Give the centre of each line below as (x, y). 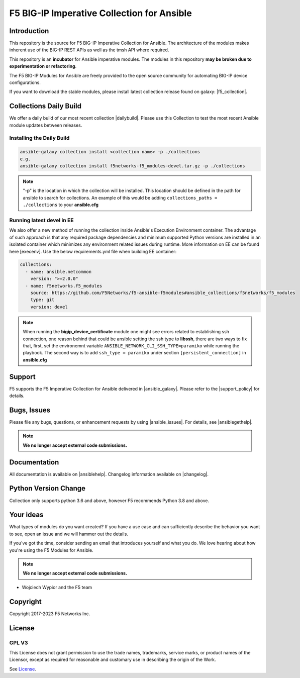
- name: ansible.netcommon (59, 272)
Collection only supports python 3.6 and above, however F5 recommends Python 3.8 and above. (109, 501)
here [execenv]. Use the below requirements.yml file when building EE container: (93, 251)
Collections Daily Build (45, 106)
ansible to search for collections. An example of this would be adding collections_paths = (120, 198)
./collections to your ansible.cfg (61, 205)
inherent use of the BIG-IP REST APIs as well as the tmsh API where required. (89, 50)
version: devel (49, 307)
